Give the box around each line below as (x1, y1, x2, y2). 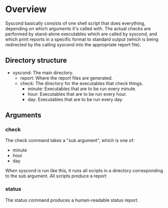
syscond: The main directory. (12, 70, 74, 76)
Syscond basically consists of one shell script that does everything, (5, 20, 146, 26)
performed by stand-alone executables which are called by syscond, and (5, 31, 157, 37)
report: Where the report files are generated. (20, 75, 113, 81)
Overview (5, 4, 47, 15)
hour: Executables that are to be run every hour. (27, 91, 127, 97)
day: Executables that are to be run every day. (27, 96, 124, 102)
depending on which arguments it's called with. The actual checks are (5, 25, 151, 31)
